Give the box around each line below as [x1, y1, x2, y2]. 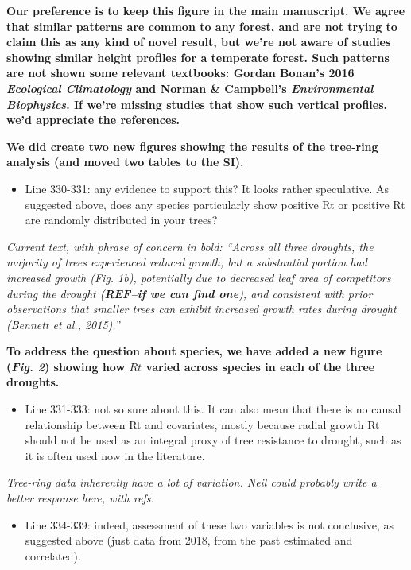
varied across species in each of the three [145, 358, 375, 374]
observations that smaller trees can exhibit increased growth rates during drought [6, 301, 397, 317]
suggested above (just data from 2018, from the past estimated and [25, 532, 353, 549]
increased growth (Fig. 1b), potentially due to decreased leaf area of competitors [6, 269, 391, 285]
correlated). [25, 547, 81, 564]
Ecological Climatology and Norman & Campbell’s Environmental [6, 79, 374, 96]
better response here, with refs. [6, 490, 154, 506]
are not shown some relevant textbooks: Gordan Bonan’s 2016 [6, 64, 355, 81]
